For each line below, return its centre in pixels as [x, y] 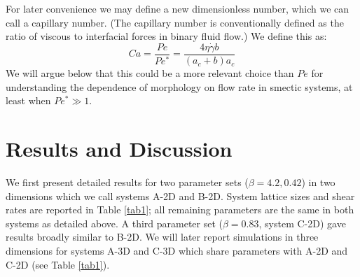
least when [28, 100]
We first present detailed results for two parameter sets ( [127, 182]
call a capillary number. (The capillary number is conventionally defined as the [175, 22]
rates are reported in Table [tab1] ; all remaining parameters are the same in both [180, 209]
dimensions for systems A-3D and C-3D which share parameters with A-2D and [177, 250]
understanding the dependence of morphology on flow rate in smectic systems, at [179, 86]
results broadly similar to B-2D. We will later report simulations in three [162, 237]
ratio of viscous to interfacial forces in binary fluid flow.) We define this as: [166, 36]
